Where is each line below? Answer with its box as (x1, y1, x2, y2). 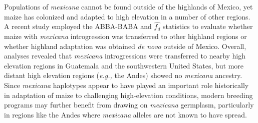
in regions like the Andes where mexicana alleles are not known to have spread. (4, 109, 247, 119)
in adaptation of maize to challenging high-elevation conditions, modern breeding (4, 89, 253, 100)
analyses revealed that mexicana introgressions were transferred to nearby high (4, 50, 246, 61)
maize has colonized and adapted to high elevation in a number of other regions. (4, 11, 250, 21)
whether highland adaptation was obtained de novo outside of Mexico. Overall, (4, 40, 246, 51)
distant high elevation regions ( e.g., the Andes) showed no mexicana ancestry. (4, 70, 242, 80)
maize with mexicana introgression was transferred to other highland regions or (4, 31, 247, 41)
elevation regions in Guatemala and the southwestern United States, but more (4, 60, 244, 70)
